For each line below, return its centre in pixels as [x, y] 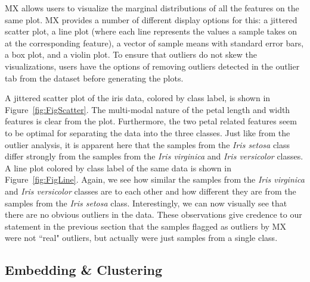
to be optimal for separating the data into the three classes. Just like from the [148, 132]
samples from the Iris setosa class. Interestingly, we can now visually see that [146, 203]
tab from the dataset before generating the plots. [94, 78]
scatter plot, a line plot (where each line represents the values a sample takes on [151, 31]
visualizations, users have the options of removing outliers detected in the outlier [152, 66]
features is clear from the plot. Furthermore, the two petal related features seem [151, 121]
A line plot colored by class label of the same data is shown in [118, 167]
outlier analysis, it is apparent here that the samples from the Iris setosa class [148, 144]
